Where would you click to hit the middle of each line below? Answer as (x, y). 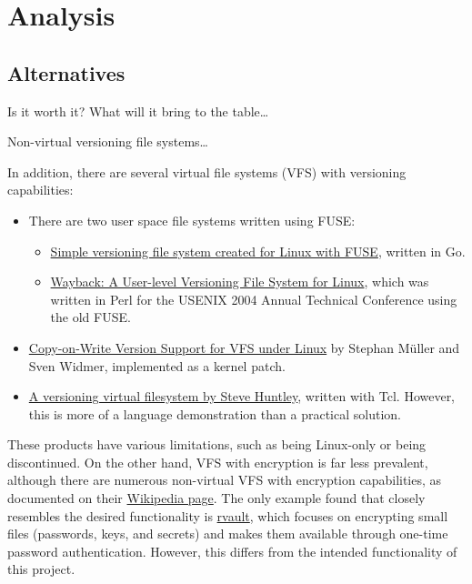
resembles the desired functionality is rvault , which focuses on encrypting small (228, 515)
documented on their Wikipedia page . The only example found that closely (216, 498)
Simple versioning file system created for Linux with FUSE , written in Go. (258, 251)
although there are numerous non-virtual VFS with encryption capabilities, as (225, 480)
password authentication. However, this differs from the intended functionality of (232, 551)
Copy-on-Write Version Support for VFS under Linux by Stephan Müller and (244, 347)
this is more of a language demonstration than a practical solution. (215, 413)
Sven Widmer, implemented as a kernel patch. (157, 365)
